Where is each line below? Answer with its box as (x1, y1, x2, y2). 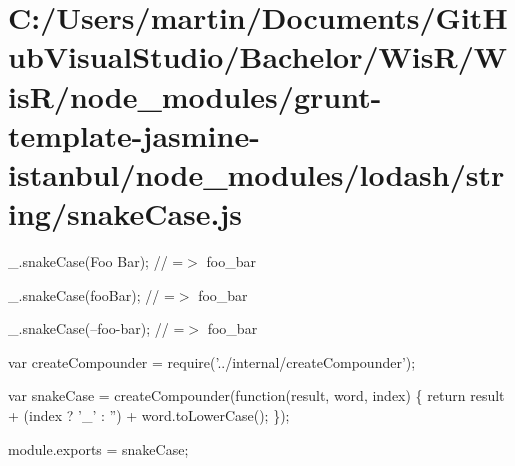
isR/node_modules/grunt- (8, 75, 382, 116)
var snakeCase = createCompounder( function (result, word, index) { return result (8, 385, 505, 406)
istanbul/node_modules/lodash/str (8, 153, 505, 194)
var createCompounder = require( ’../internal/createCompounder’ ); (8, 351, 416, 372)
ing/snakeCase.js (8, 193, 242, 234)
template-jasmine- (8, 114, 260, 155)
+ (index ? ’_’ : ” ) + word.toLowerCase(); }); (8, 405, 290, 426)
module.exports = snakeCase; (8, 438, 189, 459)
